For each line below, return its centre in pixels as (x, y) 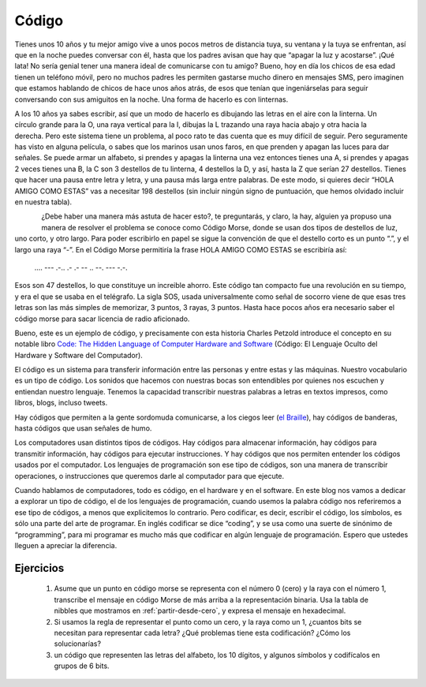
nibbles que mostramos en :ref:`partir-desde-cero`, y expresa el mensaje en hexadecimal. (200, 610)
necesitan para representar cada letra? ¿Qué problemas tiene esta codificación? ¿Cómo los (202, 633)
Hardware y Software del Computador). (79, 355)
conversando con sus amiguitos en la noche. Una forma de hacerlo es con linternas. (151, 99)
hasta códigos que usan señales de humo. (83, 428)
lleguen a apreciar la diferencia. (66, 545)
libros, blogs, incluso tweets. (61, 403)
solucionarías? (78, 644)
